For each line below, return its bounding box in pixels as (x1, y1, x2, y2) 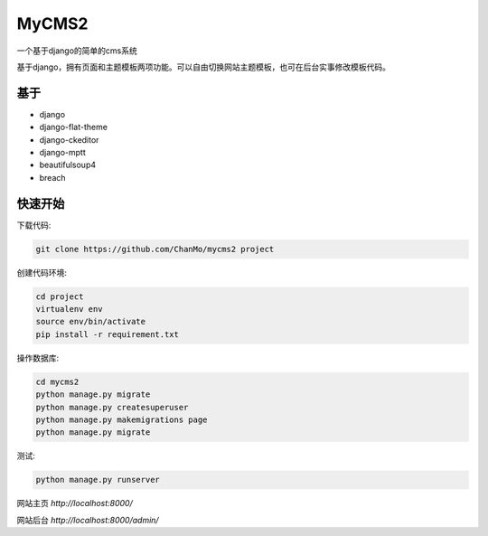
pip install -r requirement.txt (35, 329, 180, 339)
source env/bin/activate (35, 316, 146, 327)
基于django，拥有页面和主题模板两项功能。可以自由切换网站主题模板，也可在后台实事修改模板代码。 (16, 61, 391, 72)
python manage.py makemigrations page (35, 414, 208, 425)
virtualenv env (35, 304, 103, 315)
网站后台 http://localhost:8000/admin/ (16, 514, 159, 525)
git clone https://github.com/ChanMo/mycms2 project (35, 244, 275, 254)
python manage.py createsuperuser (35, 402, 189, 412)
